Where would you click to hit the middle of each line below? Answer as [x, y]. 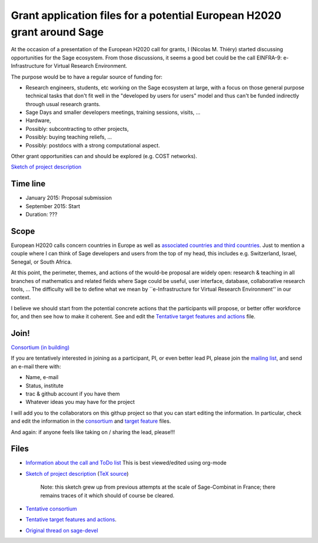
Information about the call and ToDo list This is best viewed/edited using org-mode [126, 463]
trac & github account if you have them [73, 394]
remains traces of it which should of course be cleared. [107, 495]
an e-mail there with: [36, 366]
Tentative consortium [52, 509]
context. [21, 297]
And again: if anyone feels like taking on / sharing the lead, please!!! [93, 432]
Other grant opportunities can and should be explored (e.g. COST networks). [104, 156]
